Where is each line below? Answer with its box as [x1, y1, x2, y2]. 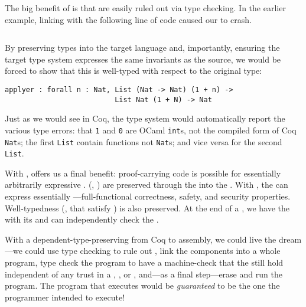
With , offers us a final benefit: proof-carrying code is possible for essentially [5, 166, 281, 179]
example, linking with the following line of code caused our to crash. [5, 13, 252, 25]
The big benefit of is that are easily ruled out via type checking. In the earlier [5, 2, 286, 14]
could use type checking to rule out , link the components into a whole [25, 244, 281, 257]
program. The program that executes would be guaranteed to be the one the [5, 279, 280, 292]
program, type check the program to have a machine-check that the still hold [5, 256, 284, 268]
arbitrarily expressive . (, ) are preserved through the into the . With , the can [5, 178, 288, 191]
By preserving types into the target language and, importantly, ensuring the [5, 41, 280, 54]
